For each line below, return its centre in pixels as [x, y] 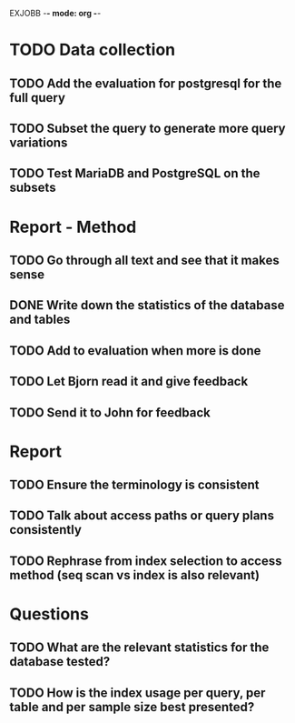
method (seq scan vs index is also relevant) [135, 575]
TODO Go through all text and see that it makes [144, 260]
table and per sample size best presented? [132, 707]
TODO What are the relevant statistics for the [139, 648]
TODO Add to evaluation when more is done [135, 351]
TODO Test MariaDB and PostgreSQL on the [135, 173]
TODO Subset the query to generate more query [147, 128]
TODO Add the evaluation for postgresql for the [146, 83]
